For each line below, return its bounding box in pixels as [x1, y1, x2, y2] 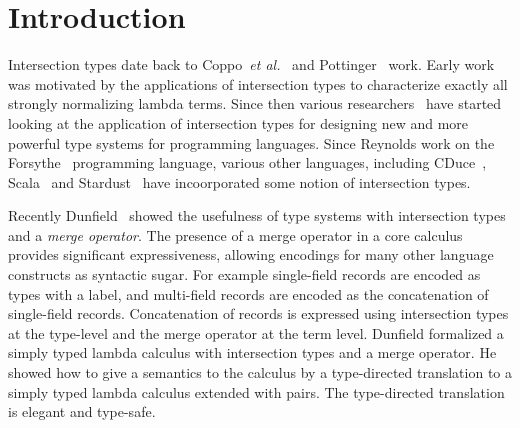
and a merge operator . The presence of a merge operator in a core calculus [8, 224, 463, 245]
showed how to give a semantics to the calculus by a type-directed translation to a [8, 362, 513, 383]
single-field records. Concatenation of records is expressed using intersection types [8, 303, 509, 324]
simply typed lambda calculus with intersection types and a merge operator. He [8, 342, 497, 363]
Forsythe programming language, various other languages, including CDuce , [8, 152, 487, 173]
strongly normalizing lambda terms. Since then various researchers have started [8, 93, 502, 114]
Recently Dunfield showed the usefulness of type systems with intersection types [8, 205, 506, 226]
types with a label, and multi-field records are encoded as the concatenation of [8, 283, 489, 304]
